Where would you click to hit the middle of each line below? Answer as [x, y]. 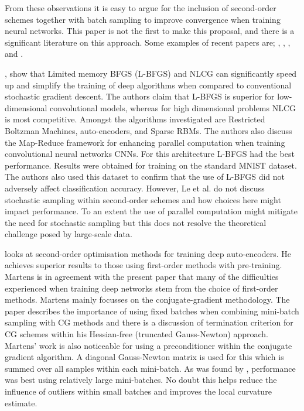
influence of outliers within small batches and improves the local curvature [138, 391]
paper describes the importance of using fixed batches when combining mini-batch [152, 311]
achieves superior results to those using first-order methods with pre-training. [144, 265]
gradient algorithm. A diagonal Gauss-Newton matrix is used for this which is [144, 357]
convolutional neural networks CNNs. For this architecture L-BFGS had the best [150, 154]
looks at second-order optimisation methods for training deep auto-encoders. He [148, 253]
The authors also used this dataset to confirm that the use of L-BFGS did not [145, 177]
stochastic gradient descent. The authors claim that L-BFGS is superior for [140, 96]
